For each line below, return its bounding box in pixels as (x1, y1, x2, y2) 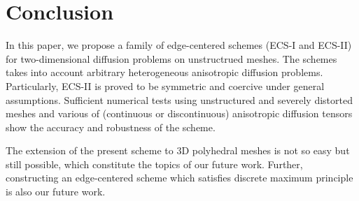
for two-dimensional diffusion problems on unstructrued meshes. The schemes (6, 51, 337, 66)
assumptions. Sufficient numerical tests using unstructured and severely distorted (6, 92, 353, 107)
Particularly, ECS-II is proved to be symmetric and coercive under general (6, 78, 325, 93)
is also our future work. (6, 184, 106, 199)
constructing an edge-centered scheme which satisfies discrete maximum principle (6, 170, 353, 185)
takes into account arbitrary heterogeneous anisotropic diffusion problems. (6, 65, 323, 80)
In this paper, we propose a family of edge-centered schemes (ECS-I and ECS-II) (6, 38, 352, 52)
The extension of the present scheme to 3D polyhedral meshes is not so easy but (6, 143, 350, 158)
